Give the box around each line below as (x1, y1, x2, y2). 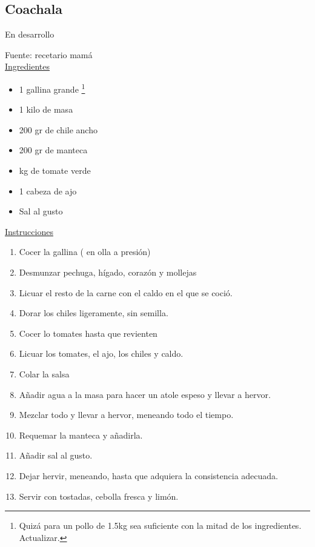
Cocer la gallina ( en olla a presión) (19, 245, 151, 258)
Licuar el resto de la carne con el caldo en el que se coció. (19, 286, 233, 299)
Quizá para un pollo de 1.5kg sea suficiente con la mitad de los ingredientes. (19, 519, 302, 532)
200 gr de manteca (19, 144, 88, 156)
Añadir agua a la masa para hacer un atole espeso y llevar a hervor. (19, 388, 271, 400)
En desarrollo (5, 28, 55, 41)
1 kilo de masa (19, 103, 73, 116)
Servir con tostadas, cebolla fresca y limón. (19, 489, 179, 502)
